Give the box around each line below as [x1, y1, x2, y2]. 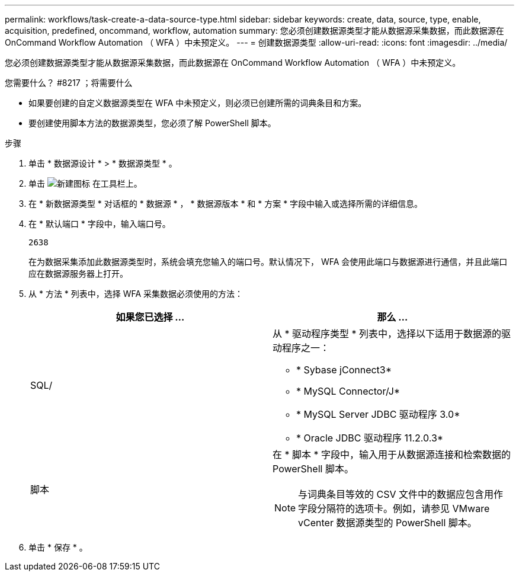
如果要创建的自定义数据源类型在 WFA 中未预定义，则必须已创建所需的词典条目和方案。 [28, 98, 367, 108]
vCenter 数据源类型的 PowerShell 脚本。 [298, 517, 477, 529]
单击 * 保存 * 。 [28, 542, 88, 552]
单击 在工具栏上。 [28, 178, 142, 188]
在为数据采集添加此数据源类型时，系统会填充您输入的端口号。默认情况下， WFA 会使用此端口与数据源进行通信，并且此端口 [28, 257, 508, 267]
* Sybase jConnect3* [296, 364, 392, 376]
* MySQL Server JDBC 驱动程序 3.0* [296, 408, 460, 420]
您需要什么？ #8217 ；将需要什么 [5, 78, 133, 88]
